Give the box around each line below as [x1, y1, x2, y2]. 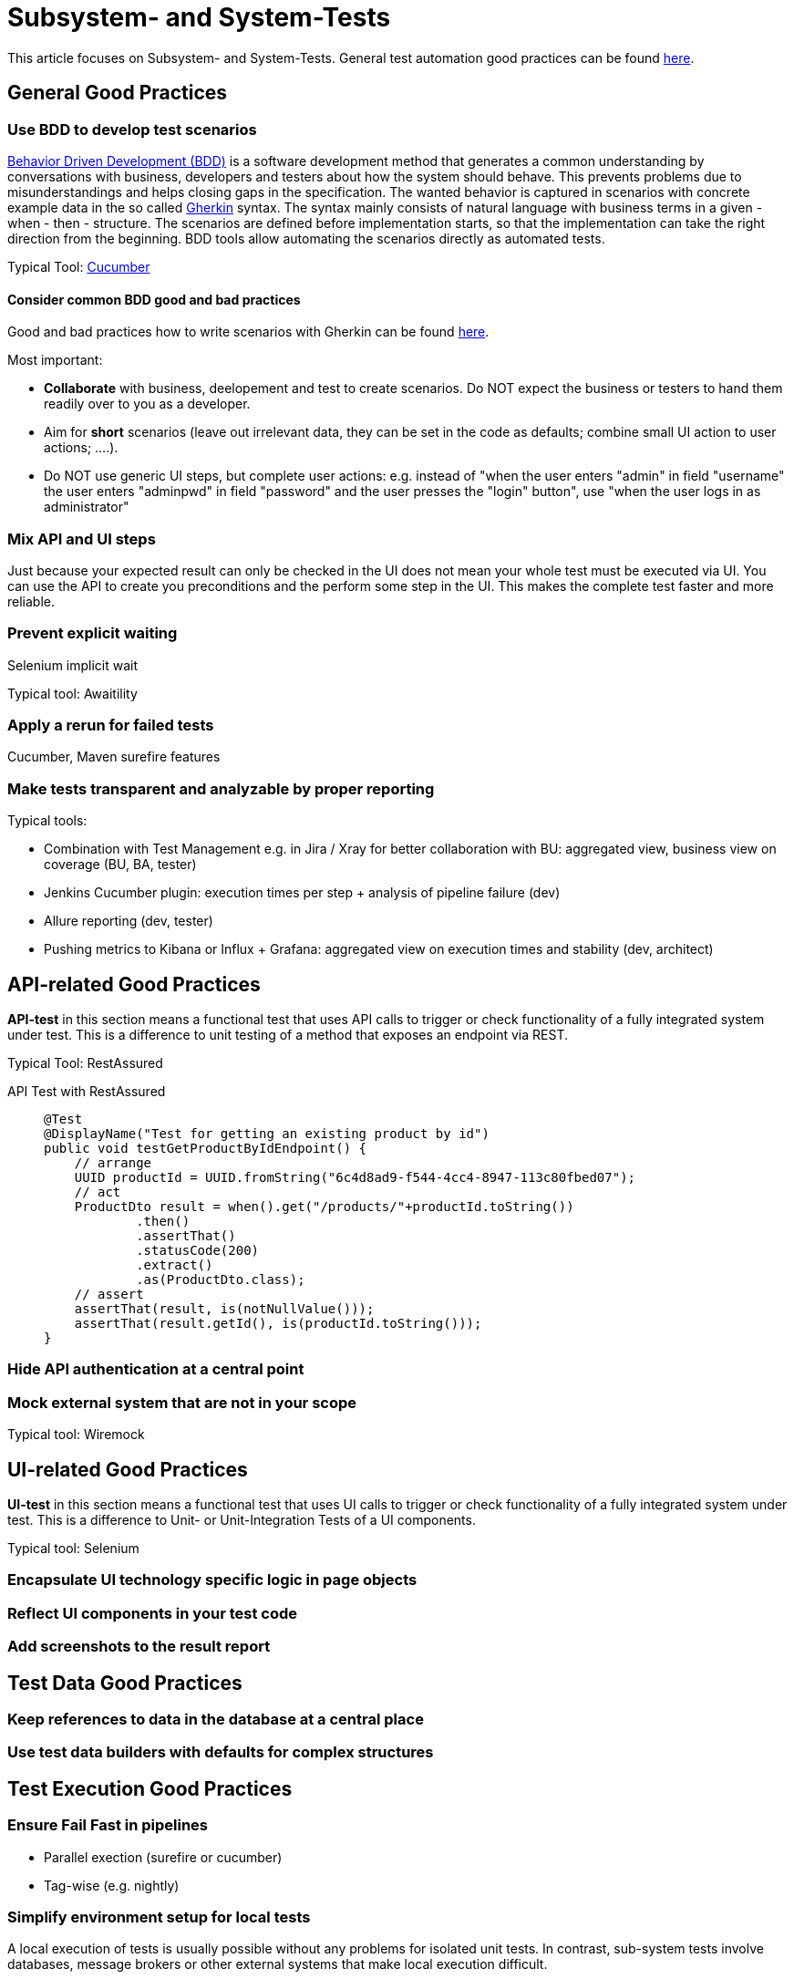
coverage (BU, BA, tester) [44, 856, 197, 873]
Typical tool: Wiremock [7, 1426, 145, 1443]
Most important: [7, 352, 103, 368]
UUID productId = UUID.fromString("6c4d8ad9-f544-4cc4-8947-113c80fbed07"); [74, 1170, 636, 1186]
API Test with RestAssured [7, 1083, 166, 1100]
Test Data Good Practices [7, 1671, 242, 1694]
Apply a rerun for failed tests [7, 716, 214, 735]
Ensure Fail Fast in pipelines [7, 1816, 209, 1835]
